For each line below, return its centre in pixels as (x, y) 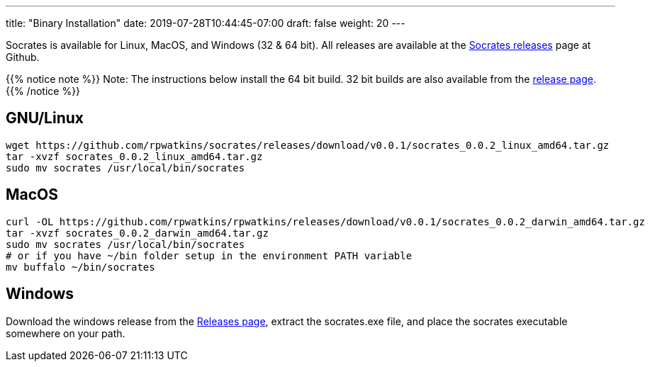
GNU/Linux (45, 118)
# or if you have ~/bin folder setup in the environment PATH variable (209, 255)
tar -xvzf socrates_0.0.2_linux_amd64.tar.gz (134, 156)
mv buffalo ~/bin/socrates (80, 267)
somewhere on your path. (66, 333)
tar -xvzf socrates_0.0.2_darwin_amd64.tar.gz (137, 233)
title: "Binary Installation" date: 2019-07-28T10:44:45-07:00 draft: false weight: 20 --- (206, 23)
